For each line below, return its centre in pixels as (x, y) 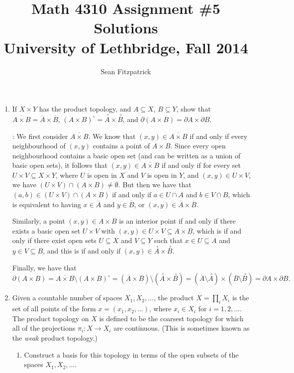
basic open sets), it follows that (60, 165)
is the (241, 298)
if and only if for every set (201, 165)
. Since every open (198, 146)
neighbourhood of (39, 146)
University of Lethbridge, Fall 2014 (126, 47)
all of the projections (44, 328)
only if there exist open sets (54, 240)
